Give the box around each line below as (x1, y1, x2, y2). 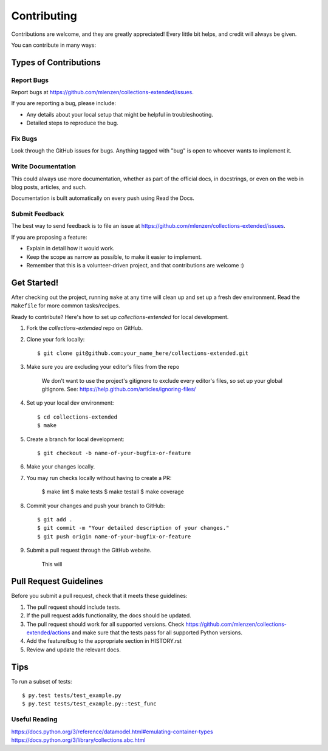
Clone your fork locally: (26, 335, 85, 343)
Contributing (11, 9, 77, 22)
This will (41, 560, 63, 568)
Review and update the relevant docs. (26, 646, 121, 653)
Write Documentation (11, 162, 76, 171)
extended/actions (26, 629, 70, 636)
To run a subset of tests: (11, 677, 72, 685)
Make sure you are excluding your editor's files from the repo (26, 363, 180, 371)
